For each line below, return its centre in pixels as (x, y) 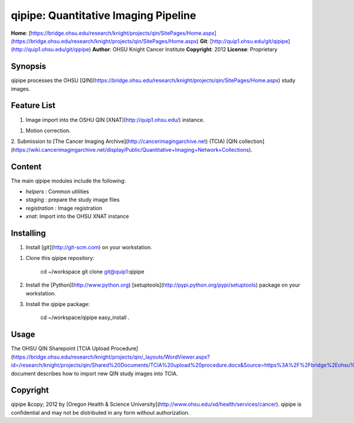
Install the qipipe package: (58, 304)
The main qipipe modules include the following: (68, 181)
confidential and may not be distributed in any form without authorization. (100, 412)
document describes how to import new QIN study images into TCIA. (94, 373)
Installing (29, 233)
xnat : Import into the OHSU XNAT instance (77, 216)
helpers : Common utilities (58, 191)
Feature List (33, 105)
